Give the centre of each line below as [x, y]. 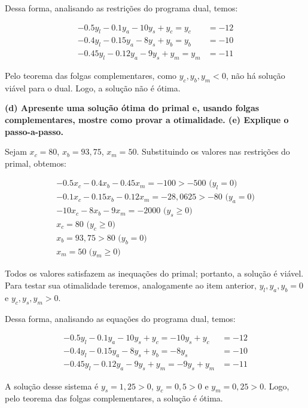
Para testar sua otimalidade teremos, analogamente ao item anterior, [131, 285]
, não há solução [255, 76]
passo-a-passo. [34, 131]
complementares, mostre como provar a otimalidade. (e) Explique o [147, 120]
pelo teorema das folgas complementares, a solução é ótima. [114, 398]
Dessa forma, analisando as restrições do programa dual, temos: [121, 8]
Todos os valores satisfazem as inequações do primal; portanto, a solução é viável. [154, 273]
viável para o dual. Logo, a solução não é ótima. [93, 88]
